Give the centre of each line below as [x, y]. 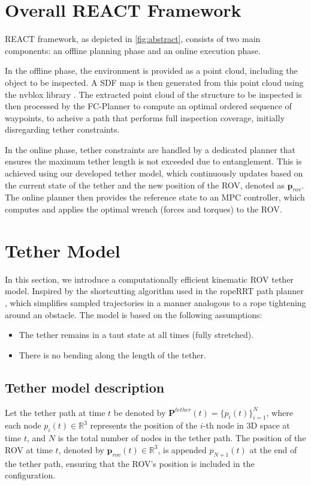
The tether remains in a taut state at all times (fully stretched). [136, 335]
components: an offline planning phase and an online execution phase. [133, 50]
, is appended [182, 449]
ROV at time [29, 449]
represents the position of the [144, 425]
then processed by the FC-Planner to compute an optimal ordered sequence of [148, 106]
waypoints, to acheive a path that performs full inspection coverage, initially [145, 117]
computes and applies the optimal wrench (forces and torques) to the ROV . [144, 209]
